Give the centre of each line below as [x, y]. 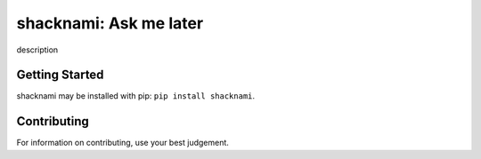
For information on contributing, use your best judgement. [122, 143]
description [37, 50]
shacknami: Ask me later [110, 23]
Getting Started [60, 75]
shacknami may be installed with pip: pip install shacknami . [136, 96]
